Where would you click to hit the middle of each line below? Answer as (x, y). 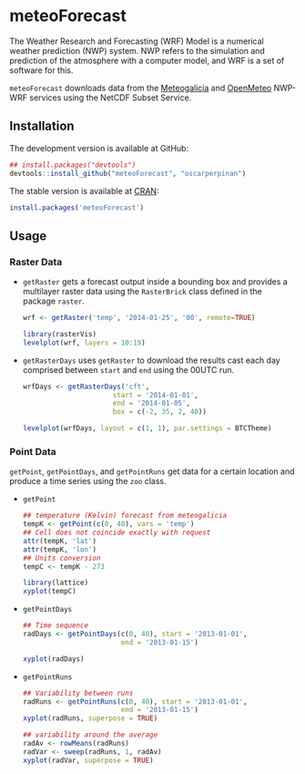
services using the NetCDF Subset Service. (111, 98)
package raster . (53, 301)
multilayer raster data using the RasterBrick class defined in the (142, 292)
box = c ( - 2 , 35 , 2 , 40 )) (160, 412)
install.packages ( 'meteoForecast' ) (77, 207)
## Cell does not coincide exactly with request (117, 533)
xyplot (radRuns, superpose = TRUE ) (90, 718)
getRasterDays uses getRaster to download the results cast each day (151, 360)
